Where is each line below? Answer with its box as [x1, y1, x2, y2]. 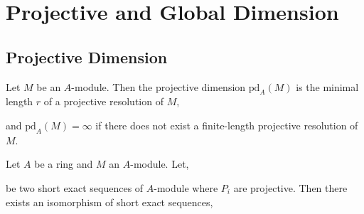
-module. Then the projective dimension [71, 79, 246, 94]
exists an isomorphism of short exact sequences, [6, 194, 213, 209]
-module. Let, [130, 156, 189, 171]
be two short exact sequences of [6, 180, 144, 195]
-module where [154, 180, 218, 195]
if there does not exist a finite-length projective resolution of [95, 117, 358, 132]
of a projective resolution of [43, 94, 164, 109]
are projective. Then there [233, 180, 348, 195]
